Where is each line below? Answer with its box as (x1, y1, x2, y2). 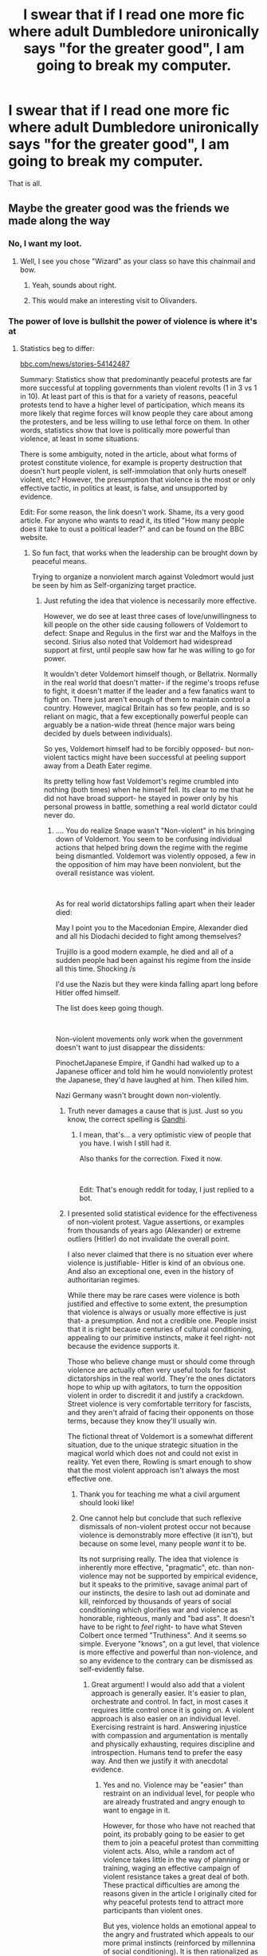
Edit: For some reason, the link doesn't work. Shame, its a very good (19, 507, 245, 516)
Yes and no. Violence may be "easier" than (103, 1780, 244, 1789)
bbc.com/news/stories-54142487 (19, 359, 130, 369)
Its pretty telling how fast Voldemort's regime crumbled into (43, 776, 239, 786)
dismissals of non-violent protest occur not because (79, 1521, 251, 1531)
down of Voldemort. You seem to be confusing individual (55, 834, 242, 843)
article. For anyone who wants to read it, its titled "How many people (19, 515, 245, 525)
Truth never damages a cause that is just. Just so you (67, 1106, 243, 1115)
